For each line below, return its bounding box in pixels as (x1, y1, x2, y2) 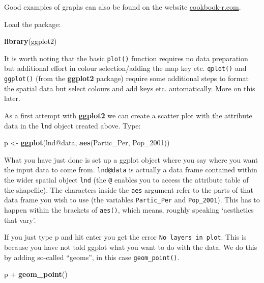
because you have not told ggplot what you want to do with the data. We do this (4, 241, 257, 252)
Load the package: (4, 18, 61, 29)
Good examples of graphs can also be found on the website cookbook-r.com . (4, 2, 241, 12)
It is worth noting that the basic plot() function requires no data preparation (4, 53, 248, 63)
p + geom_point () (4, 269, 68, 279)
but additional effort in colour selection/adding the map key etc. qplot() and (4, 63, 247, 73)
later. (4, 93, 20, 104)
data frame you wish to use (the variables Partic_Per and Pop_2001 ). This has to (4, 194, 260, 205)
